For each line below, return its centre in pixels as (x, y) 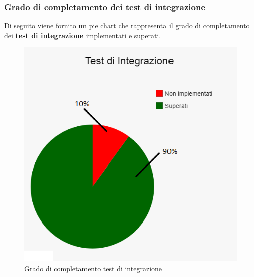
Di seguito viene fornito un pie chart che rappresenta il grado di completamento (127, 25)
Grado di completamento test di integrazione (93, 268)
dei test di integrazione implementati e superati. (83, 35)
